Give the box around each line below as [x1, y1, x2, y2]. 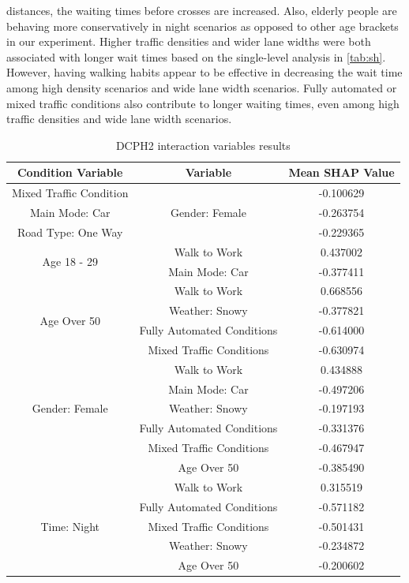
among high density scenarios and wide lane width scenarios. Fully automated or [6, 79, 397, 95]
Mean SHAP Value [288, 164, 395, 181]
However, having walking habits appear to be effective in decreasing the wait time [6, 64, 403, 80]
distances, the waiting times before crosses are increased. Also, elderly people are [6, 2, 397, 18]
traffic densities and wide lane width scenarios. [6, 110, 232, 127]
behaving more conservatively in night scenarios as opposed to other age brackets [6, 17, 399, 34]
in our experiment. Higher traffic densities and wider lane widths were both [6, 33, 371, 50]
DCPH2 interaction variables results [115, 136, 291, 153]
